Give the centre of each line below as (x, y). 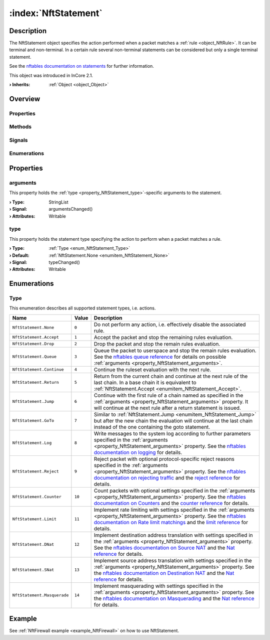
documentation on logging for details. (138, 452)
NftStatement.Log (32, 443)
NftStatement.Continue (38, 369)
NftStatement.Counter (37, 497)
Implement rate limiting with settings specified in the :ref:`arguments (174, 510)
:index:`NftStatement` (56, 13)
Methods (20, 127)
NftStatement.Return (36, 382)
